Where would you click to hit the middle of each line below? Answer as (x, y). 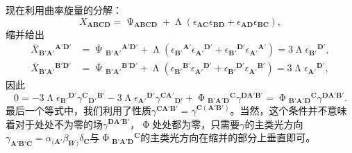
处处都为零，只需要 (196, 124)
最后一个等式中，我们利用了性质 (78, 110)
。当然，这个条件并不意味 (288, 110)
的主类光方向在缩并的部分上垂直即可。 (228, 137)
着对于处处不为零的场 (54, 124)
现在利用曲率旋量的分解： (64, 10)
